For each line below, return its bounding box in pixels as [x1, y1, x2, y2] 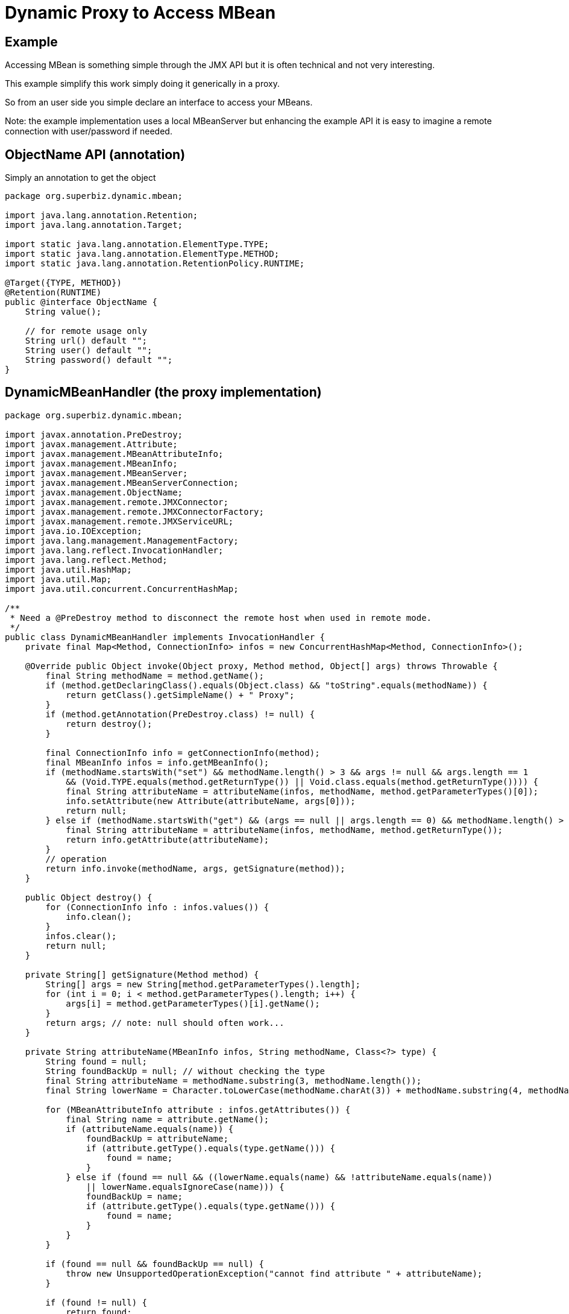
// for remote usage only [25, 326, 148, 336]
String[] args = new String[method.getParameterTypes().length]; [45, 979, 361, 989]
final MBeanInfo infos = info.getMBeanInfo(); [45, 757, 269, 767]
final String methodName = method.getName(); [45, 670, 264, 681]
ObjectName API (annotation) [5, 146, 186, 162]
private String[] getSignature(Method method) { [25, 969, 259, 979]
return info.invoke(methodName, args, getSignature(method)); [45, 863, 345, 873]
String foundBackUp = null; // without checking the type [45, 1066, 325, 1076]
